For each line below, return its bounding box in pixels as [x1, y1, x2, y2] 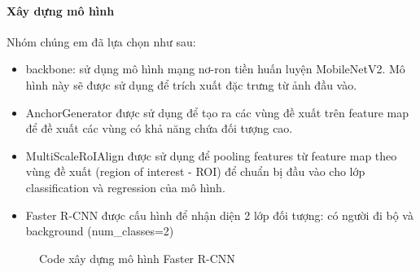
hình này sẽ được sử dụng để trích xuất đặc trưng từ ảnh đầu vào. [25, 76, 357, 93]
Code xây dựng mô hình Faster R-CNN [39, 249, 235, 266]
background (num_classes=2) [25, 222, 174, 239]
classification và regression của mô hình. [25, 178, 225, 195]
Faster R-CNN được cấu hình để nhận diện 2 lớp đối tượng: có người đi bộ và [25, 206, 413, 223]
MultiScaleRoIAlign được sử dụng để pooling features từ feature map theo [25, 147, 397, 164]
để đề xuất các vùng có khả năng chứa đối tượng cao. [25, 120, 293, 137]
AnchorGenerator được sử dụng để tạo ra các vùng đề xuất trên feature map [25, 103, 409, 121]
